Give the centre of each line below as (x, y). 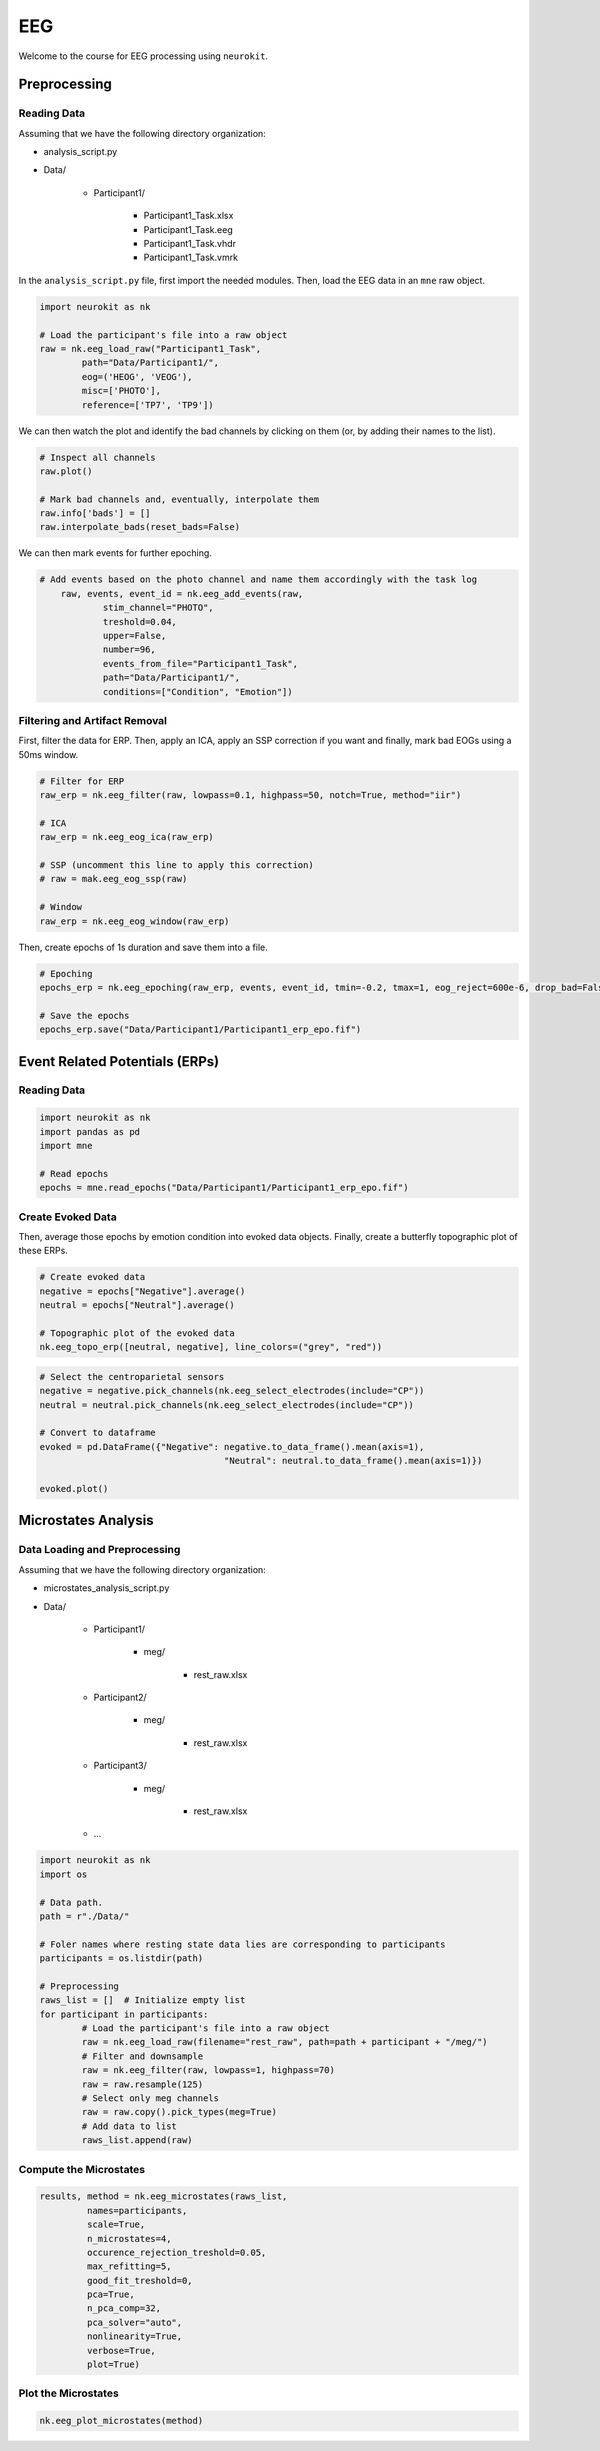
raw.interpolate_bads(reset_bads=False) (139, 527)
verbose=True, (121, 2350)
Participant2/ (120, 1697)
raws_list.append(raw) (137, 2140)
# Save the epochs (84, 1015)
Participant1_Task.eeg (188, 229)
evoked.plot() (74, 1488)
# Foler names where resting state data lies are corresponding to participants (242, 1944)
